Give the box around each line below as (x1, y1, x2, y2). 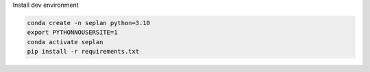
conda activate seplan (27, 38, 103, 46)
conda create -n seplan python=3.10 (27, 19, 151, 26)
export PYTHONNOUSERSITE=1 (27, 29, 118, 37)
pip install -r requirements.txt (27, 48, 140, 56)
